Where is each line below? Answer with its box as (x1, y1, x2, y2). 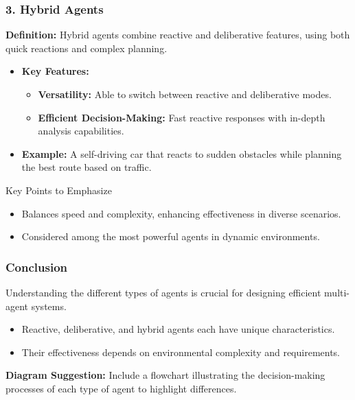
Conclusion (5, 258, 67, 275)
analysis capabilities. (38, 123, 124, 138)
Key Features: (21, 64, 89, 78)
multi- (324, 285, 350, 299)
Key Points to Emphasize (5, 183, 112, 197)
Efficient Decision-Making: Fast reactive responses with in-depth (38, 110, 325, 124)
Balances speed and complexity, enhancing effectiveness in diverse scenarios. (21, 206, 341, 220)
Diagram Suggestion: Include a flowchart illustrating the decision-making (5, 368, 325, 382)
